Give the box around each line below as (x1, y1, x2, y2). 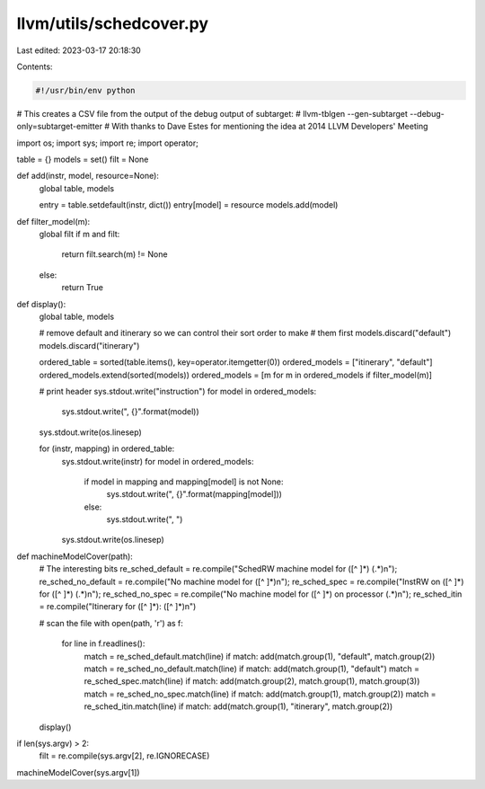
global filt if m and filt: (39, 229, 120, 240)
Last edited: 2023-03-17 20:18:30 (16, 45, 141, 56)
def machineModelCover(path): (16, 551, 134, 562)
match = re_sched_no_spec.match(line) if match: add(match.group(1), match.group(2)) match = (84, 688, 436, 699)
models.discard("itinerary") (39, 340, 140, 350)
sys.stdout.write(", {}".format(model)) (61, 406, 199, 417)
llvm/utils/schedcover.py (16, 13, 209, 33)
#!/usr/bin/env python (35, 85, 136, 95)
